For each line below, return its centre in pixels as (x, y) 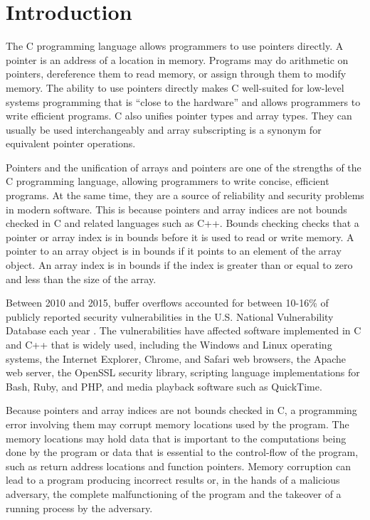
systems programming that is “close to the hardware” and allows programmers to (183, 101)
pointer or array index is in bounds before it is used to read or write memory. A (180, 237)
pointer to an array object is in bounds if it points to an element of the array (174, 251)
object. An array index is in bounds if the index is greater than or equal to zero (179, 265)
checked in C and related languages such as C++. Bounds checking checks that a (183, 223)
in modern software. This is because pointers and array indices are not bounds (176, 209)
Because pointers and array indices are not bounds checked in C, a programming (181, 410)
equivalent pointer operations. (71, 143)
